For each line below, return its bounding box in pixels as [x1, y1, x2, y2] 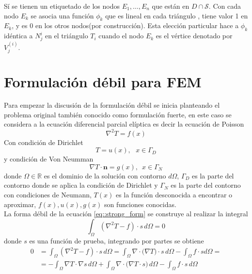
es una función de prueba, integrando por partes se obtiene [29, 235, 204, 245]
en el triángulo [45, 31, 88, 41]
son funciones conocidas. [104, 199, 176, 209]
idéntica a [4, 31, 33, 41]
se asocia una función [31, 10, 94, 20]
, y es [12, 20, 28, 31]
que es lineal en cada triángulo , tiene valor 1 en [105, 10, 248, 20]
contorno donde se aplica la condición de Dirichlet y [4, 180, 158, 190]
